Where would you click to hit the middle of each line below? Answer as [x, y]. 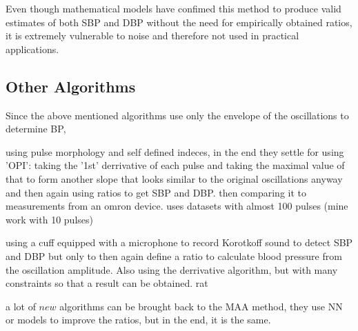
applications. [32, 49]
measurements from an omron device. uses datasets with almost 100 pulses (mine [177, 206]
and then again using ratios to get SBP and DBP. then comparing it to [156, 192]
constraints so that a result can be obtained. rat [107, 283]
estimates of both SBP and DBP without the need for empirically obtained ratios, [179, 22]
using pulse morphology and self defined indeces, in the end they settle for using [175, 151]
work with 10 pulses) [49, 219]
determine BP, [36, 129]
